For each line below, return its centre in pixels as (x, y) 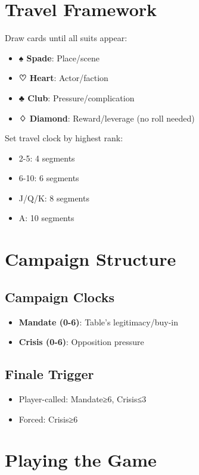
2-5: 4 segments (47, 158)
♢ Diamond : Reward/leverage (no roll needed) (107, 118)
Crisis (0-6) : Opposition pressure (81, 342)
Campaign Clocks (60, 297)
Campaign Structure (91, 259)
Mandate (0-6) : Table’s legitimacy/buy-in (98, 322)
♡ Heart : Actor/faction (63, 78)
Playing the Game (81, 460)
